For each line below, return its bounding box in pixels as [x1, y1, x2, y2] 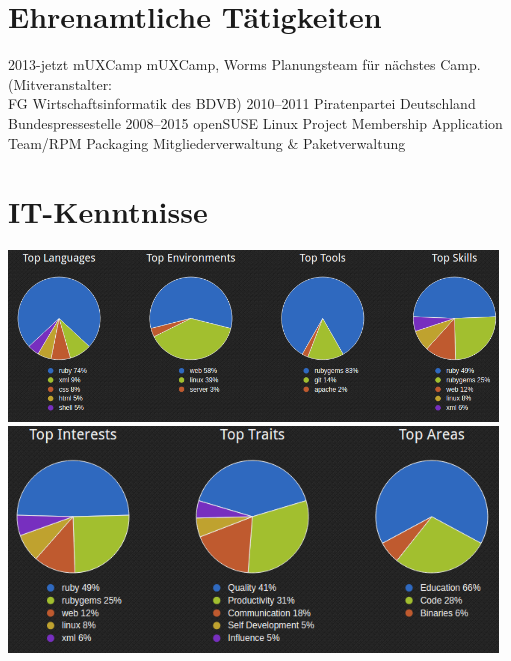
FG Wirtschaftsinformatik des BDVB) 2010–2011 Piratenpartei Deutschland [8, 93, 476, 114]
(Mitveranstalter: [8, 73, 113, 94]
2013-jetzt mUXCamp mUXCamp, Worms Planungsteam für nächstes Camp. [8, 54, 481, 75]
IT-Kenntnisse [8, 191, 208, 232]
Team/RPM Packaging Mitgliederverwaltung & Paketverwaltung [8, 132, 406, 153]
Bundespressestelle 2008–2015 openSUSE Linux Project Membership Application [8, 112, 503, 133]
